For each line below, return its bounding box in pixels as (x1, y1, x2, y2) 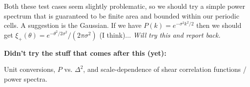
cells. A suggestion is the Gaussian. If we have (4, 20, 142, 30)
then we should (196, 20, 242, 30)
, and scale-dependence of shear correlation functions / (83, 64, 247, 74)
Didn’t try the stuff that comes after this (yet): (4, 47, 167, 58)
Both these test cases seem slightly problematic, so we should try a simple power (4, 1, 246, 11)
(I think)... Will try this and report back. (99, 29, 221, 40)
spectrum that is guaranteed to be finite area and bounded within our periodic (4, 10, 239, 21)
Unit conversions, (4, 64, 56, 74)
